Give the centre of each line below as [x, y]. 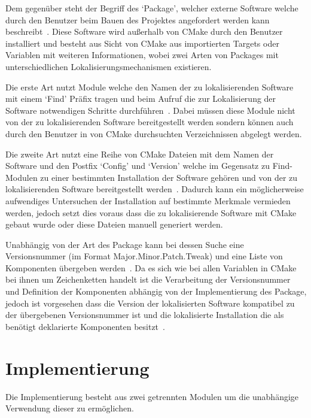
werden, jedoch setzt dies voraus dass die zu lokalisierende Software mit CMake [151, 212]
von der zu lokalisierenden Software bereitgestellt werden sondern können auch [150, 122]
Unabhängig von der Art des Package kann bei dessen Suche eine [125, 244]
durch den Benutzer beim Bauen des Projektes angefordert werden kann [138, 19]
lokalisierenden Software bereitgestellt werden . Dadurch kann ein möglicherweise [155, 189]
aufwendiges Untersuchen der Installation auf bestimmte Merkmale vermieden [148, 200]
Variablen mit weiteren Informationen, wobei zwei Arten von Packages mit [142, 55]
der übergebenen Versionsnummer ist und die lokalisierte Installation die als [145, 315]
